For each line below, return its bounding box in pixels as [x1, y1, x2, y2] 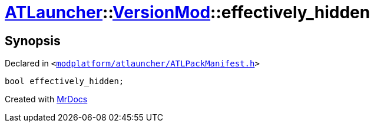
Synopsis [5, 33, 61, 48]
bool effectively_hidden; [5, 76, 124, 86]
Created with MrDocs [5, 94, 88, 105]
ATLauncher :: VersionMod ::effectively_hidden [5, 2, 370, 22]
